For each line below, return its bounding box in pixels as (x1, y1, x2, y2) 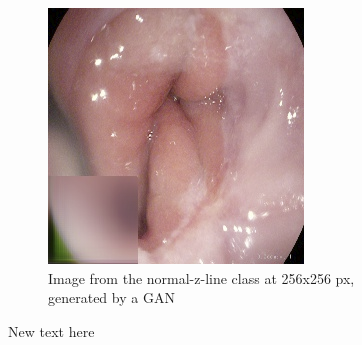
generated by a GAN (48, 287, 175, 308)
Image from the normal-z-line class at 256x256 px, (48, 267, 355, 288)
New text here (8, 320, 95, 341)
